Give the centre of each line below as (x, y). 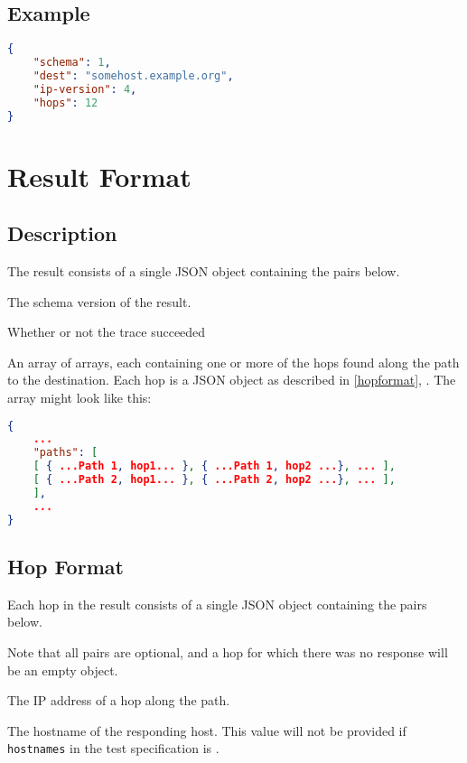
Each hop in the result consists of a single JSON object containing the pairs (217, 604)
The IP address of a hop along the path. (119, 700)
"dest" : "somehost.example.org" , (133, 75)
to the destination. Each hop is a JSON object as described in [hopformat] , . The (232, 380)
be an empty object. (63, 670)
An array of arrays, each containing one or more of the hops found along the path (233, 362)
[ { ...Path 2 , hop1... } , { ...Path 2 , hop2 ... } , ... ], (214, 480)
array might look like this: (79, 397)
